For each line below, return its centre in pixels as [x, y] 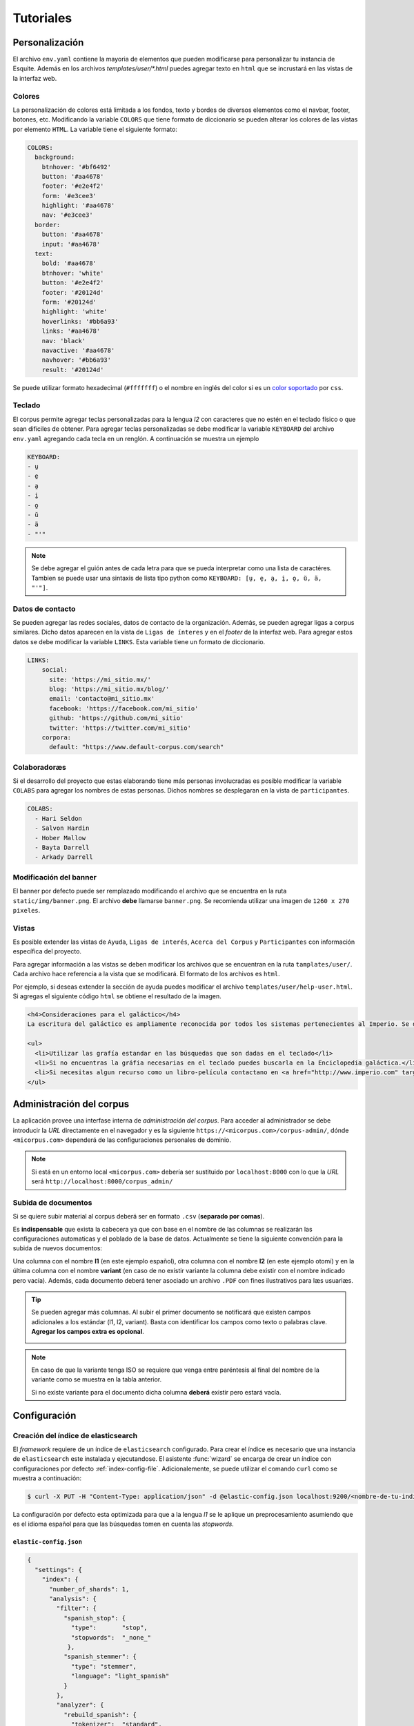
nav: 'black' [64, 341]
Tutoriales [42, 18]
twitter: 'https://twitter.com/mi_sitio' [120, 728]
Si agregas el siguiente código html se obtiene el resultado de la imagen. [117, 996]
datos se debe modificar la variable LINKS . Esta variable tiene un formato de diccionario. [139, 641]
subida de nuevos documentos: [58, 1248]
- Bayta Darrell [62, 847]
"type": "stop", [109, 1628]
